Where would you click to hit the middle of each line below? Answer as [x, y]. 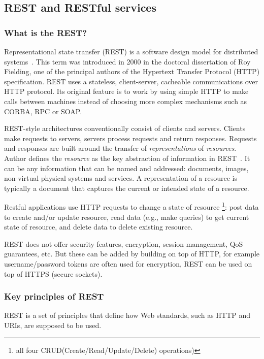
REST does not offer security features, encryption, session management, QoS [124, 243]
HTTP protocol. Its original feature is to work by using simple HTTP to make [126, 91]
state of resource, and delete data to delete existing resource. [98, 227]
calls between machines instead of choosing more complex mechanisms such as [126, 101]
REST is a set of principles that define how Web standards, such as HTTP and [127, 315]
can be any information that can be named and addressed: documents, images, [126, 168]
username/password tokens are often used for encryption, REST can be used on [128, 263]
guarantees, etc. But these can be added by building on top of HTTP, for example [132, 254]
